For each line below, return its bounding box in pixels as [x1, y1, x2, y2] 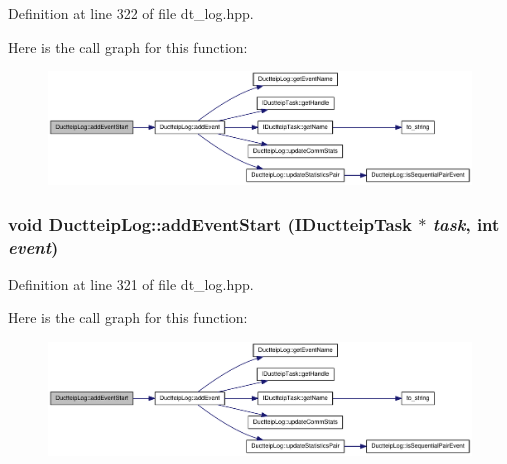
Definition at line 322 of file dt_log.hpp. [8, 3, 254, 23]
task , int [432, 211, 500, 236]
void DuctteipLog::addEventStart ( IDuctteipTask [8, 211, 413, 236]
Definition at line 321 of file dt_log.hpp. [8, 273, 254, 294]
